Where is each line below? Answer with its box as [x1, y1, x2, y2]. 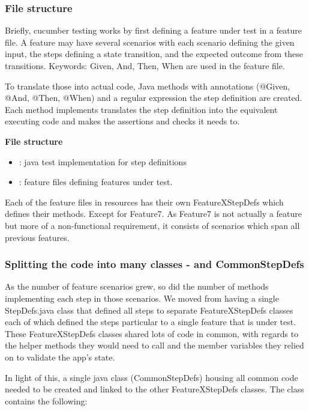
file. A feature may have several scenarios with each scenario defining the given [5, 35, 295, 48]
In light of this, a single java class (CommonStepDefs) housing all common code [5, 371, 298, 383]
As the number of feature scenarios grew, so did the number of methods [5, 280, 269, 293]
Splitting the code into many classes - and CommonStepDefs [5, 257, 304, 272]
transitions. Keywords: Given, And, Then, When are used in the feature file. [5, 59, 285, 72]
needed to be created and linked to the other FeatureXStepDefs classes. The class [5, 383, 304, 395]
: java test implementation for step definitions [19, 155, 187, 168]
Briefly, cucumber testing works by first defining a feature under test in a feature [5, 24, 302, 37]
